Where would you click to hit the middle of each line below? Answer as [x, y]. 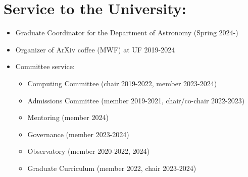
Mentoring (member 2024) [68, 117]
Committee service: [45, 66]
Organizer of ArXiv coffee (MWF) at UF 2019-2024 [95, 49]
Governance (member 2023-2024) [78, 134]
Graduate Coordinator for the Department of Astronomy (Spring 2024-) [127, 33]
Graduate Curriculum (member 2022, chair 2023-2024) [112, 168]
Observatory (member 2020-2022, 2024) [88, 151]
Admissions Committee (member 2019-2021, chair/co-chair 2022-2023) [136, 100]
